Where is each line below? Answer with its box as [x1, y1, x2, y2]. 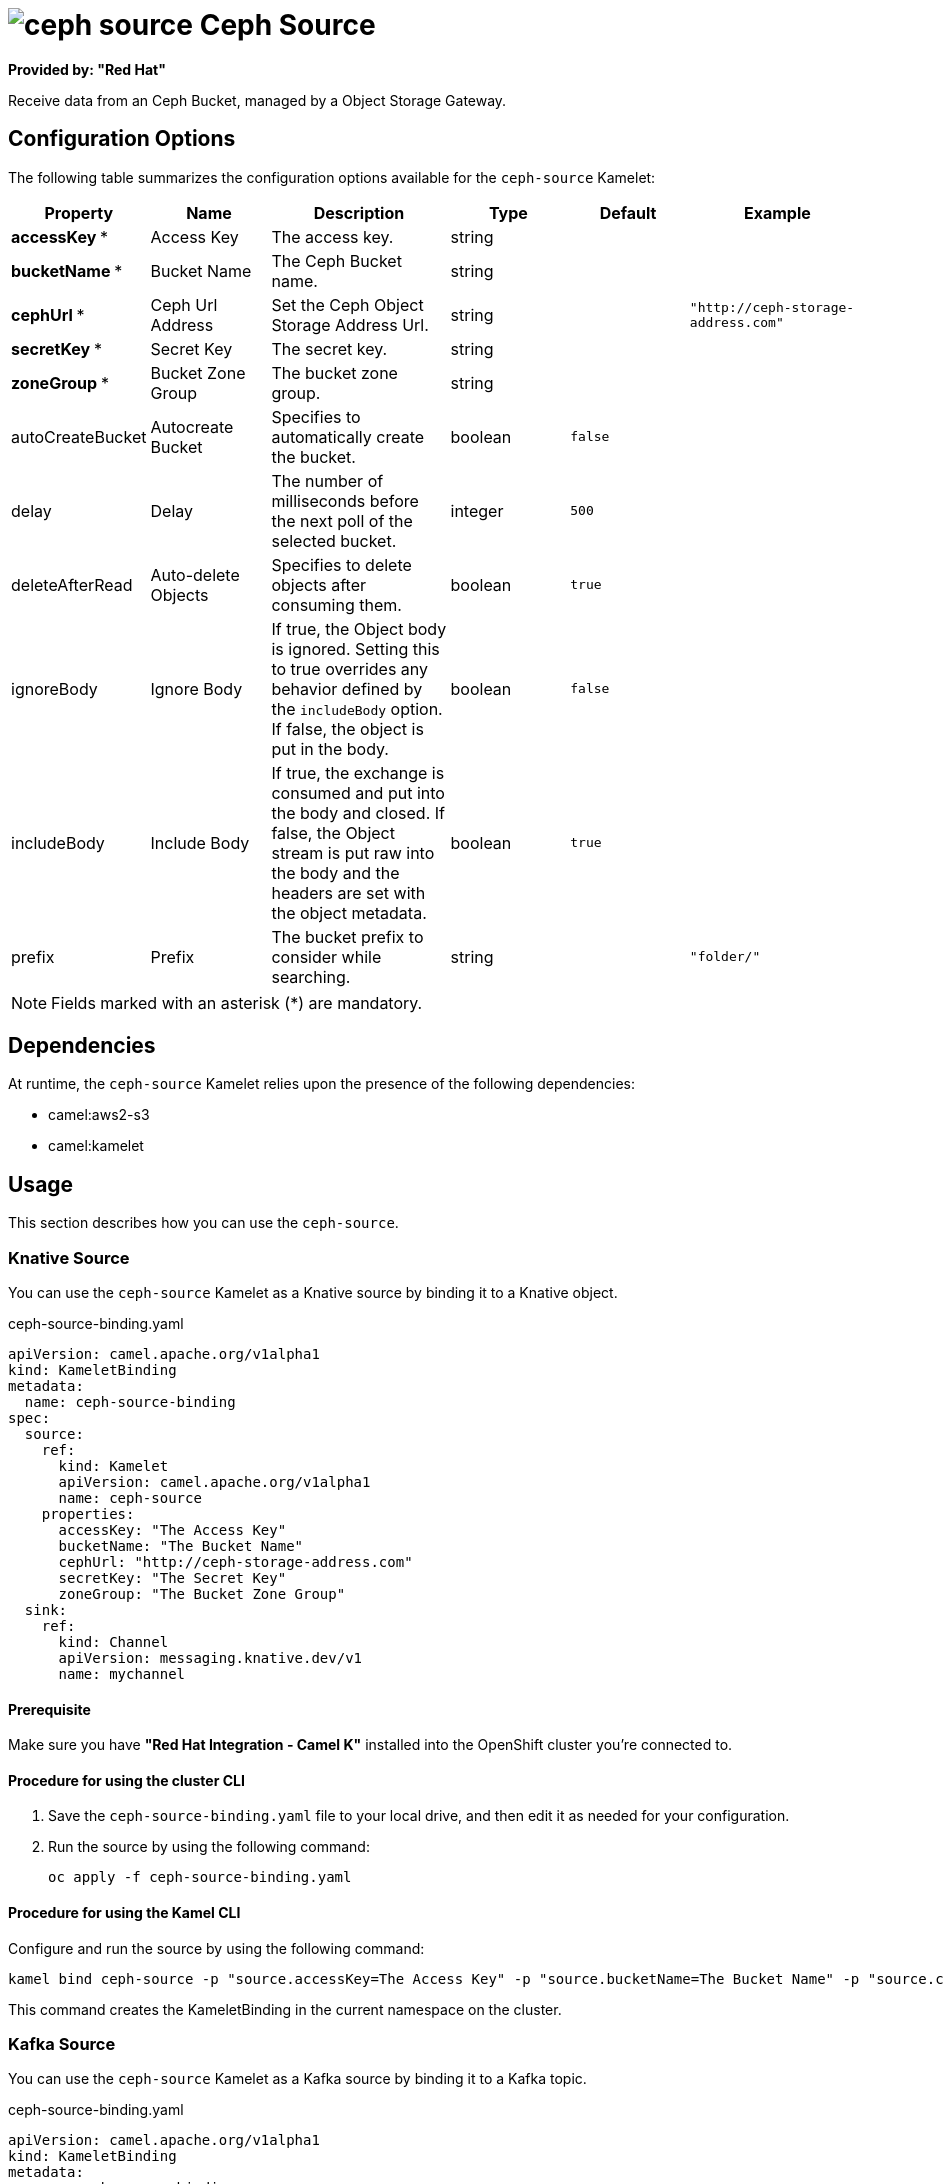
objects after [271, 574, 366, 595]
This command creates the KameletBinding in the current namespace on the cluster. [8, 2000, 562, 2018]
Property [44, 202, 114, 223]
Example [744, 202, 811, 223]
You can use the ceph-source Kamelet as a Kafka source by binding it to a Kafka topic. [8, 2070, 587, 2088]
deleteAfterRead [11, 574, 133, 595]
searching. [271, 966, 351, 987]
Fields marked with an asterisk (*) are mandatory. [51, 992, 423, 1013]
